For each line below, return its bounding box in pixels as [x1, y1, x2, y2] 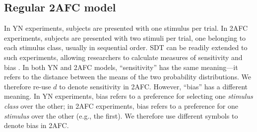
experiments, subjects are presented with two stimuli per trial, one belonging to [4, 32, 246, 43]
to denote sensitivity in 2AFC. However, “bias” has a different [59, 81, 248, 91]
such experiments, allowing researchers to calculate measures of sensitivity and [4, 52, 243, 62]
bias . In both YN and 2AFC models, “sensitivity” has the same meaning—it [4, 62, 238, 72]
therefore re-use [4, 81, 51, 91]
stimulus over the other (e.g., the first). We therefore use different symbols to [4, 110, 238, 121]
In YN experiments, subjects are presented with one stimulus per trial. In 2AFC [4, 23, 248, 33]
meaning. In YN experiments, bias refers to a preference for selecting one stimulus [4, 91, 253, 101]
